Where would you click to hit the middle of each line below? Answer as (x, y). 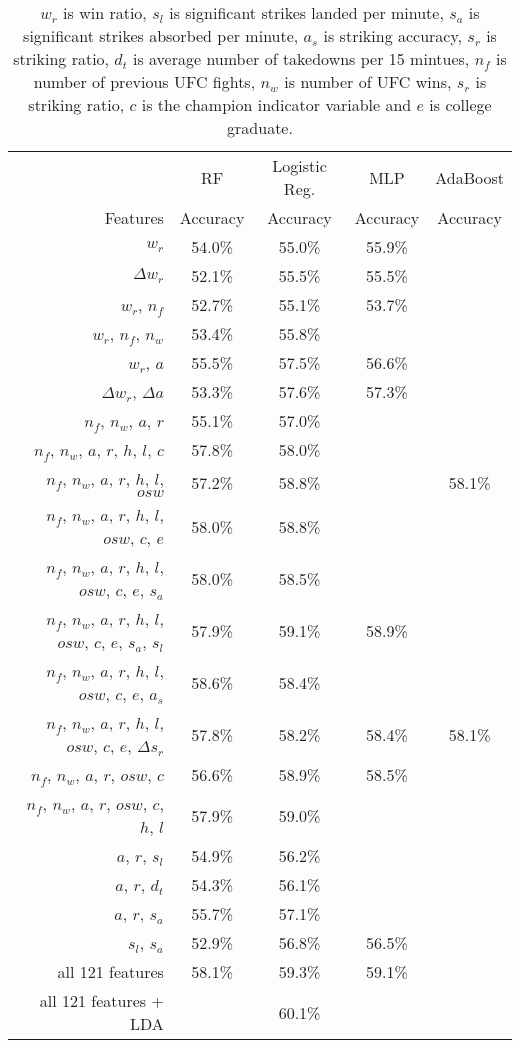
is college (460, 104)
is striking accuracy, (393, 35)
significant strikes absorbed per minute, (161, 35)
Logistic (299, 165)
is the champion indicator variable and (276, 104)
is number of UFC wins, (368, 81)
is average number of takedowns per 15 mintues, (301, 58)
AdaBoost (469, 177)
